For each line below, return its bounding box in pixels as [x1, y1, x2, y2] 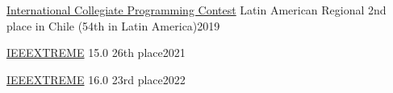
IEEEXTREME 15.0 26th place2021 [6, 44, 186, 61]
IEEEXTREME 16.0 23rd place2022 [6, 71, 186, 87]
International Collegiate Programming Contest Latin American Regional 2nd [6, 2, 387, 18]
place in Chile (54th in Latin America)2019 [6, 17, 220, 34]
